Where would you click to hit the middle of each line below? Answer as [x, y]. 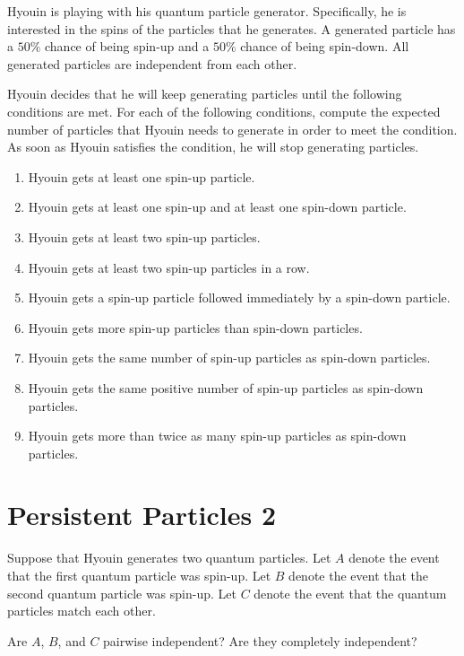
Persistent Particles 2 [142, 515]
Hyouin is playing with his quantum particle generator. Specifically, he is [207, 11]
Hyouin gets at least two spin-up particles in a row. [169, 267]
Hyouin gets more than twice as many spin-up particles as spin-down [217, 436]
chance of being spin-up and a [127, 46]
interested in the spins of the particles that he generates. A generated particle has [232, 28]
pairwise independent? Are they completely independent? [260, 640]
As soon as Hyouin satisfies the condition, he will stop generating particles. [213, 147]
